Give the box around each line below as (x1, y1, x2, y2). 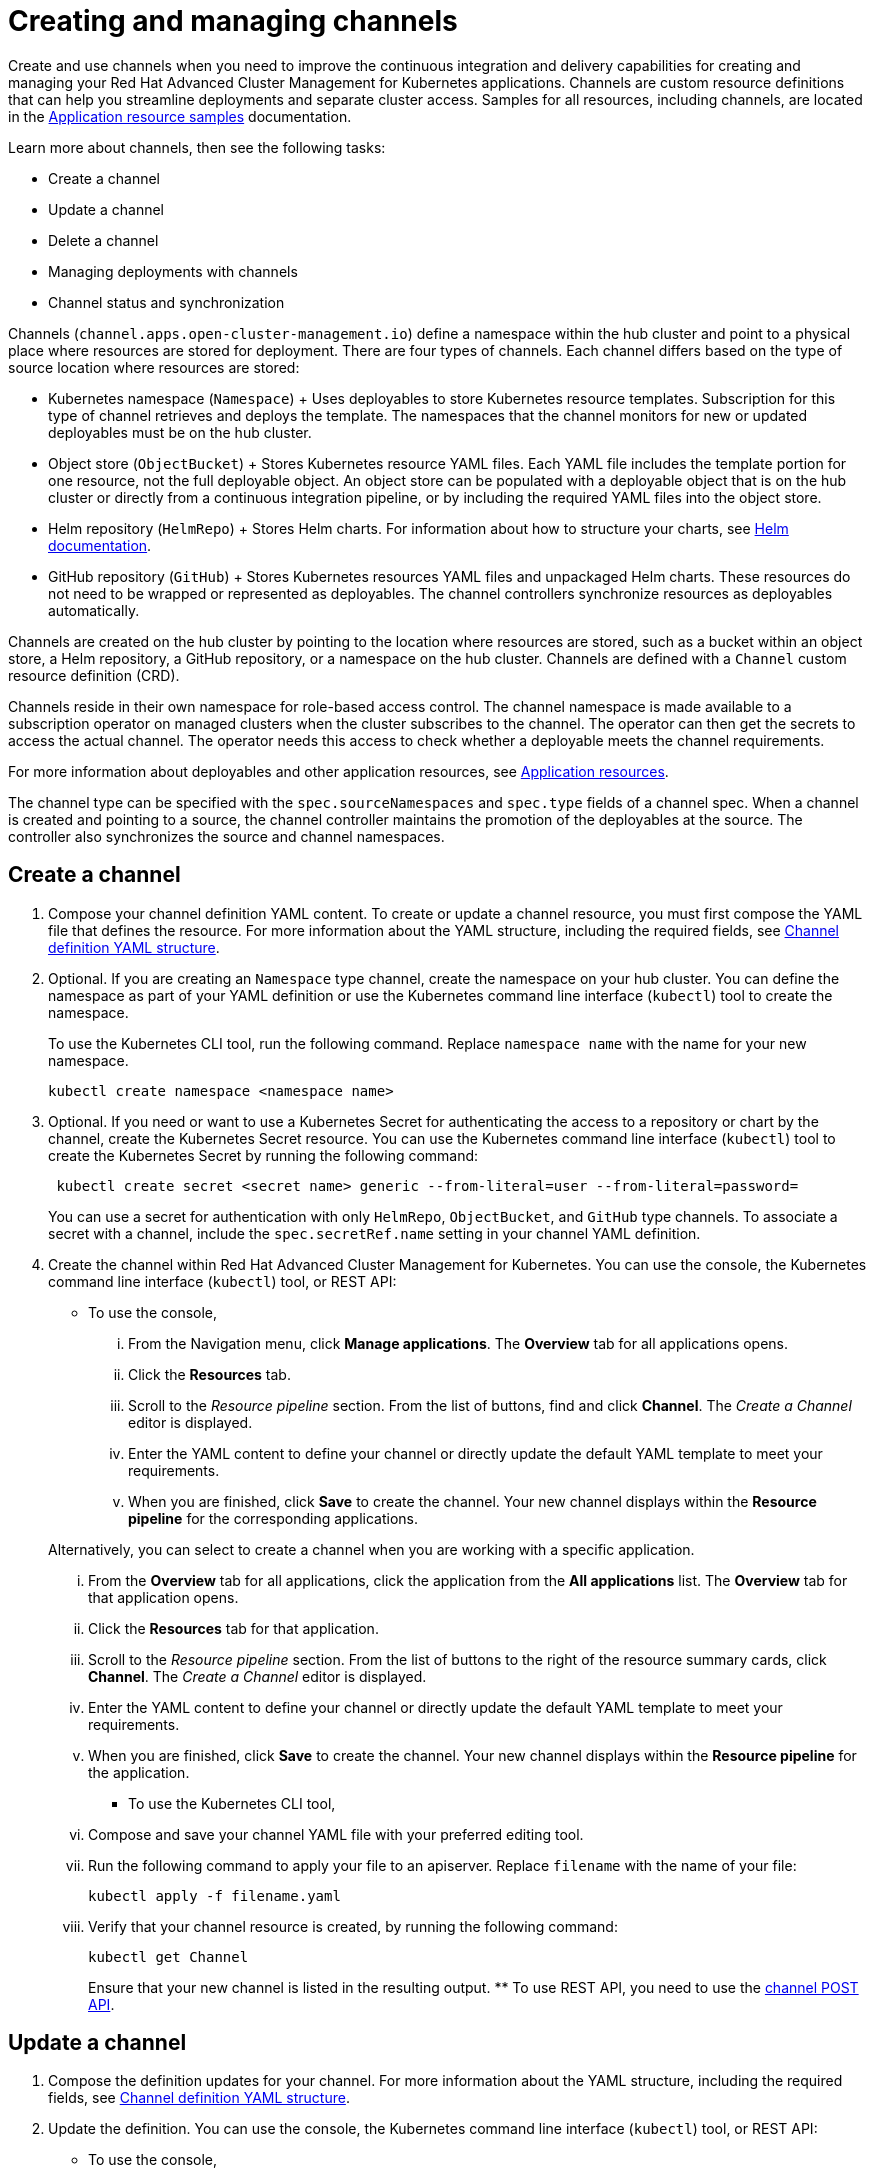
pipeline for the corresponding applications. (128, 1509, 419, 1527)
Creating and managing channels (8, 4, 458, 38)
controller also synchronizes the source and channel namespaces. (8, 827, 445, 845)
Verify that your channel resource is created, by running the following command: (88, 1917, 618, 1935)
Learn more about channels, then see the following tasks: (8, 138, 386, 156)
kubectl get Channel (88, 1948, 249, 1965)
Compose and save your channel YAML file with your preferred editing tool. (88, 1825, 584, 1843)
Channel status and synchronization (48, 293, 285, 311)
